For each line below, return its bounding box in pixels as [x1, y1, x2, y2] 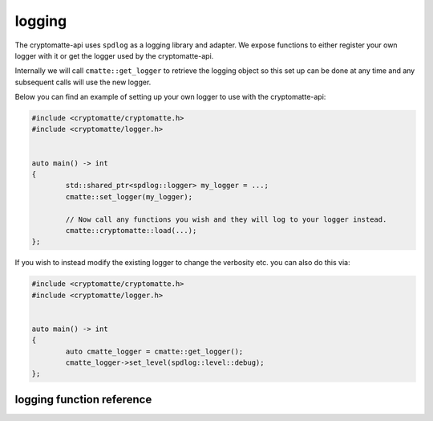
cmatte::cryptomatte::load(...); [65, 226, 197, 235]
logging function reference [14, 392, 152, 406]
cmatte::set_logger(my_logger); [65, 192, 192, 201]
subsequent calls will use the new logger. [14, 77, 152, 87]
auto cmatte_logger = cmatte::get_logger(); [65, 346, 244, 356]
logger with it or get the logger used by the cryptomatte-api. [14, 51, 214, 60]
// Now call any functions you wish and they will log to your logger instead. [65, 215, 387, 224]
